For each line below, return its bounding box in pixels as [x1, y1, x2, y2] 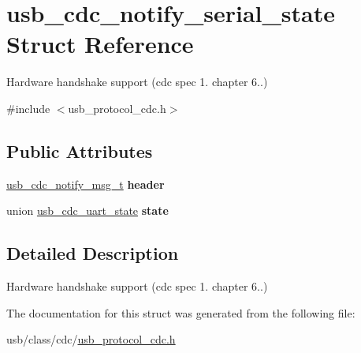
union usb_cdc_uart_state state [6, 202, 169, 219]
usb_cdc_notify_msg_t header [6, 175, 165, 192]
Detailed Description [6, 241, 179, 265]
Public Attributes [6, 138, 153, 163]
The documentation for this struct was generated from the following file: [6, 304, 355, 321]
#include [6, 100, 50, 116]
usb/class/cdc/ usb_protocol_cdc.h [6, 331, 176, 347]
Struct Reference [6, 28, 194, 60]
